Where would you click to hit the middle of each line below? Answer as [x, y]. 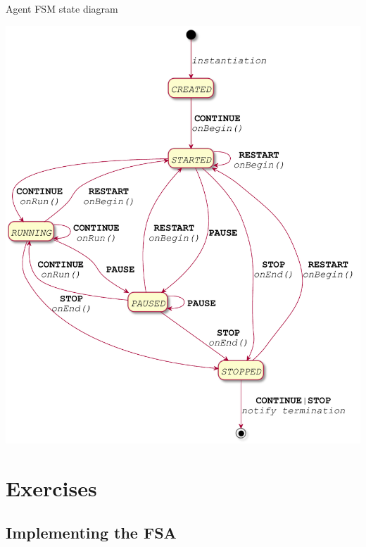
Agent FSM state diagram [62, 8]
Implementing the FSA [91, 533]
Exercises [51, 488]
